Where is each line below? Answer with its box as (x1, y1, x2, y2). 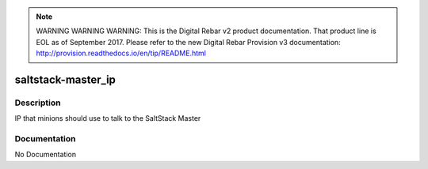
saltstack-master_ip (14, 73, 117, 86)
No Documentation (14, 150, 77, 160)
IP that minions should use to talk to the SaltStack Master (14, 114, 201, 123)
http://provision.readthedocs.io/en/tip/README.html (36, 48, 206, 58)
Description (14, 97, 61, 108)
